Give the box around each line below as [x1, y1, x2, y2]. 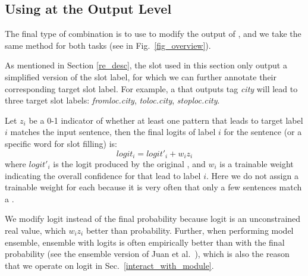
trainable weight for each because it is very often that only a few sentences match [5, 181, 302, 193]
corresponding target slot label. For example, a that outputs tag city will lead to [5, 82, 298, 95]
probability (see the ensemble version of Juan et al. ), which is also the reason [5, 247, 290, 260]
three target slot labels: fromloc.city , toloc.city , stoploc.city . [5, 94, 220, 106]
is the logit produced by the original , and [53, 158, 206, 170]
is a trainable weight [219, 158, 294, 170]
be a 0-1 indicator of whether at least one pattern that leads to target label [29, 114, 303, 126]
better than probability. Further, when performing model [86, 224, 294, 236]
